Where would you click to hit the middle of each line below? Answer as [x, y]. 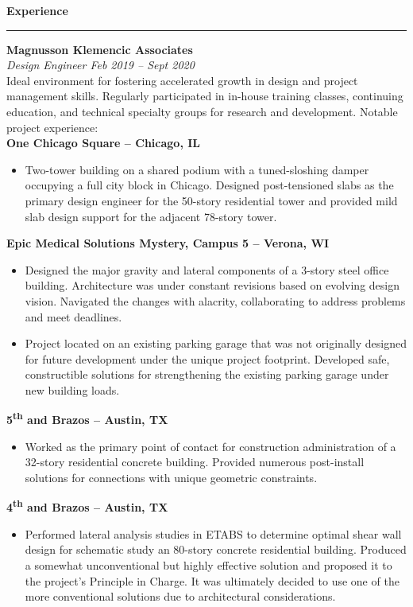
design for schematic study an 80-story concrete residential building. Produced [216, 549]
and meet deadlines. [73, 316]
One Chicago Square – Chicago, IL [104, 143]
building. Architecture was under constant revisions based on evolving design [212, 285]
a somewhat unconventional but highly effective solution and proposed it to [208, 564]
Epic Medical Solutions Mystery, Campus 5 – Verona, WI [168, 243]
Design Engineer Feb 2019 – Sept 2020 [100, 65]
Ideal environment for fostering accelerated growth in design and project [182, 80]
